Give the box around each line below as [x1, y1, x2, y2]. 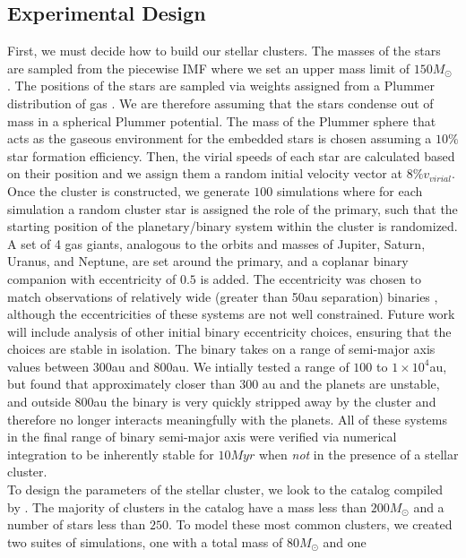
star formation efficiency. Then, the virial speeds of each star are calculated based [7, 146, 455, 165]
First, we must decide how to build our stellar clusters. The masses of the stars [7, 41, 441, 60]
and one [323, 532, 367, 551]
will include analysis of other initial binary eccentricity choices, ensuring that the [7, 322, 452, 340]
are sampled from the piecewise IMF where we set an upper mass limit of [7, 58, 410, 77]
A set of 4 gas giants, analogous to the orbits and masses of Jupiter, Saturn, [7, 234, 426, 253]
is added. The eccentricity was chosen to [200, 269, 421, 288]
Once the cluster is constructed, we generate [7, 181, 250, 200]
